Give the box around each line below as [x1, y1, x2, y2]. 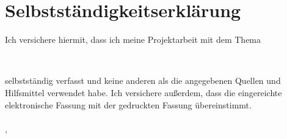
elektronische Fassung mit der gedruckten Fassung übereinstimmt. [5, 98, 252, 111]
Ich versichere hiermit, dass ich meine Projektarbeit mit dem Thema [5, 33, 261, 46]
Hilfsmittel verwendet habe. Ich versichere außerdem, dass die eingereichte [5, 86, 282, 99]
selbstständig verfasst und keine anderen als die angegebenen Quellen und [5, 74, 281, 87]
